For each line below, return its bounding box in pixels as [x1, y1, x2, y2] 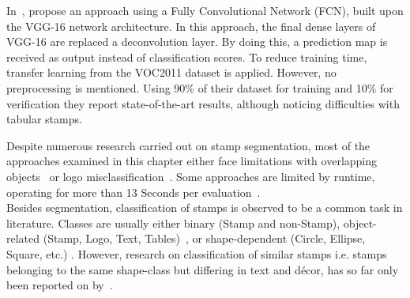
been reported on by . [6, 277, 113, 293]
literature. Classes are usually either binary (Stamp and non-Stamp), [6, 214, 340, 231]
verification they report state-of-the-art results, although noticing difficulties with [6, 95, 400, 111]
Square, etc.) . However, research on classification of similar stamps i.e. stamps [6, 245, 387, 262]
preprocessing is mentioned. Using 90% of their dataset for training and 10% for [6, 79, 393, 96]
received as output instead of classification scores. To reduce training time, [6, 48, 367, 65]
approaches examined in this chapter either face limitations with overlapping [6, 153, 378, 169]
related [6, 230, 40, 247]
